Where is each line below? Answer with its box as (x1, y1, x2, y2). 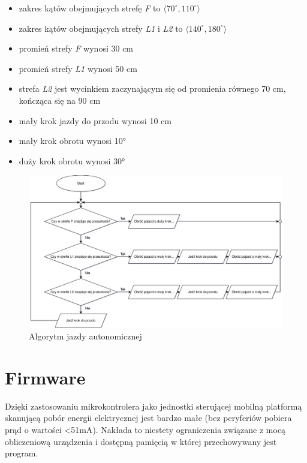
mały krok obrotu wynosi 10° (19, 134, 126, 147)
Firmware (5, 365, 86, 389)
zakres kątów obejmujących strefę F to (19, 2, 161, 14)
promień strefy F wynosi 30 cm (19, 42, 134, 55)
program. (5, 447, 38, 459)
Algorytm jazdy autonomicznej (29, 330, 142, 342)
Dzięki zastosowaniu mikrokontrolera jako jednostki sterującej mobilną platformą (5, 399, 302, 412)
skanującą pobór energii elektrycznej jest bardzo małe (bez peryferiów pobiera (5, 411, 292, 424)
